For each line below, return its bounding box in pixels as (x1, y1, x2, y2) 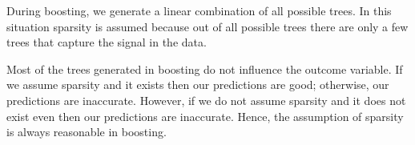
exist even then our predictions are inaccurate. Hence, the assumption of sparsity (6, 107, 404, 124)
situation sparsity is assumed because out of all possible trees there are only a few (6, 18, 409, 34)
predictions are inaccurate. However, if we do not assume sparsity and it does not (6, 91, 406, 108)
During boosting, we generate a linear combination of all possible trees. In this (6, 2, 392, 18)
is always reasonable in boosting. (6, 123, 167, 140)
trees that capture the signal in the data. (6, 34, 207, 50)
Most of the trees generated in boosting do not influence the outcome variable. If (6, 60, 403, 77)
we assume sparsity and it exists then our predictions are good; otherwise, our (6, 76, 389, 93)
